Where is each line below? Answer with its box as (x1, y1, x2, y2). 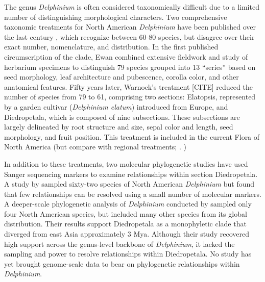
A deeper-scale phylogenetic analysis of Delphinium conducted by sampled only (4, 198, 252, 209)
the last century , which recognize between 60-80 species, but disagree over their (4, 31, 255, 42)
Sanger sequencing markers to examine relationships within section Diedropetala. (4, 168, 258, 179)
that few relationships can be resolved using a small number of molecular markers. (4, 188, 261, 199)
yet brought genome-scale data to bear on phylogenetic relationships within (4, 258, 240, 269)
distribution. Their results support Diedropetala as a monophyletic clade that (4, 218, 247, 229)
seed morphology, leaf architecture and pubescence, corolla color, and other (4, 71, 239, 82)
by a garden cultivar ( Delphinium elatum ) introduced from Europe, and (4, 101, 228, 112)
